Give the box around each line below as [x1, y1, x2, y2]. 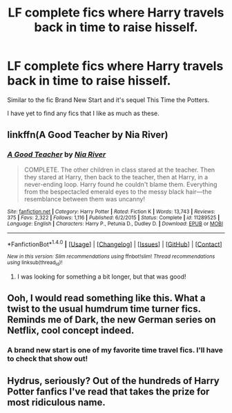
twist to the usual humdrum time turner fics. [7, 303, 202, 314]
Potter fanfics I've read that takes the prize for [7, 386, 210, 398]
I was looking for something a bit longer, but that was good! [17, 272, 186, 281]
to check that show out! [7, 354, 88, 363]
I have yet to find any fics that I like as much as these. [7, 109, 160, 117]
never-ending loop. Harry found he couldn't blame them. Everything [23, 180, 217, 188]
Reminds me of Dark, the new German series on [7, 314, 216, 325]
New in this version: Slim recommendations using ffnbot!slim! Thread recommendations [7, 253, 215, 260]
